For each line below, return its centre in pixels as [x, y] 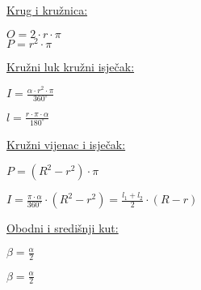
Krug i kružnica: [47, 10]
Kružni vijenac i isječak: [66, 144]
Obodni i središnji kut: [63, 228]
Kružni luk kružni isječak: [71, 66]
